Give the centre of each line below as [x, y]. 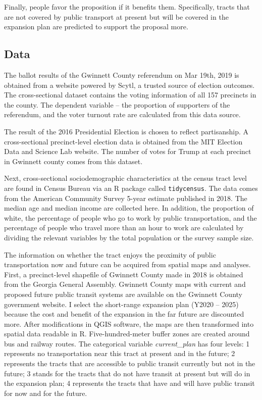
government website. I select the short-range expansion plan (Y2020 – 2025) [121, 304]
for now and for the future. [46, 393]
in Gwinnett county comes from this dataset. [73, 161]
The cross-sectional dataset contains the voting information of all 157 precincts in [130, 95]
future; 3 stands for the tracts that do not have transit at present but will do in [127, 373]
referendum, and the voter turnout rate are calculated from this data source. [122, 114]
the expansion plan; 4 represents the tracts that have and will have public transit [129, 383]
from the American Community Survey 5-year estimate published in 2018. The [126, 198]
